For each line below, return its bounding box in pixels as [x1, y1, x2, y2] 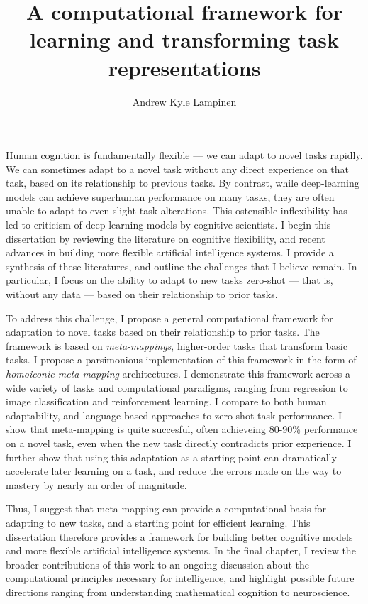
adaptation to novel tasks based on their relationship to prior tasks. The [6, 324, 320, 339]
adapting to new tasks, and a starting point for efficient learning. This [6, 515, 311, 529]
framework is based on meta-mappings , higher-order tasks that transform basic [6, 338, 347, 353]
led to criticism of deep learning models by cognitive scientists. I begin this [6, 217, 331, 232]
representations [108, 53, 261, 82]
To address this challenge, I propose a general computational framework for [6, 310, 333, 325]
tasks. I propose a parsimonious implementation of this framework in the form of [6, 352, 357, 367]
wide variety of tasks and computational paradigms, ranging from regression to [6, 380, 348, 395]
